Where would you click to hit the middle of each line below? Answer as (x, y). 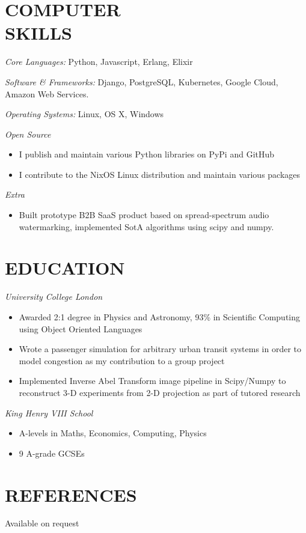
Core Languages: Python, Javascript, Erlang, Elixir (99, 62)
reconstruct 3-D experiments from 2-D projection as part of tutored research (160, 392)
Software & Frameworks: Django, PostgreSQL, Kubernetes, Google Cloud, (142, 81)
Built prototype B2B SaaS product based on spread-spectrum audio (144, 215)
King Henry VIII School (49, 413)
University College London (54, 297)
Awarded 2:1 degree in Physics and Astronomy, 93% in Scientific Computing (160, 316)
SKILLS (38, 33)
